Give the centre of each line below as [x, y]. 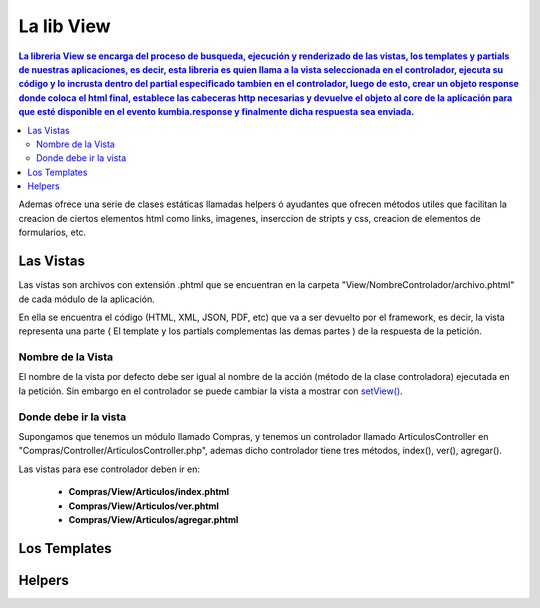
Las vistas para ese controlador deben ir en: [109, 469]
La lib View [64, 26]
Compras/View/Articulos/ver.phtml [144, 506]
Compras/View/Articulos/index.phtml [149, 492]
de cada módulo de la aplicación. [86, 299]
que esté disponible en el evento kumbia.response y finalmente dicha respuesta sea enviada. [216, 112]
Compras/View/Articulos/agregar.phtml [153, 519]
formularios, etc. [52, 232]
